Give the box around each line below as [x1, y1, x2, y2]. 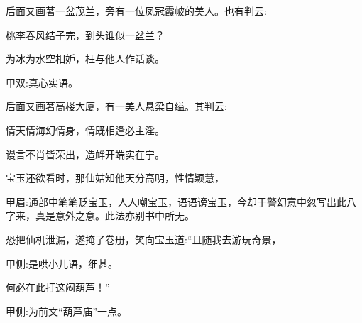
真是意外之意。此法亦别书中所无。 [35, 208, 194, 223]
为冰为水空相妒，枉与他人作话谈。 [6, 51, 165, 66]
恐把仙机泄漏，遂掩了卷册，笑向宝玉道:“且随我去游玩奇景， [6, 231, 282, 246]
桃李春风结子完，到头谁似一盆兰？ [6, 27, 165, 42]
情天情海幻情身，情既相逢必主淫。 [6, 122, 165, 137]
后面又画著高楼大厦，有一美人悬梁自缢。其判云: [6, 99, 227, 114]
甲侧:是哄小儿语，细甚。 [6, 256, 118, 270]
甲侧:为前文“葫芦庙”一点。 [6, 303, 128, 318]
